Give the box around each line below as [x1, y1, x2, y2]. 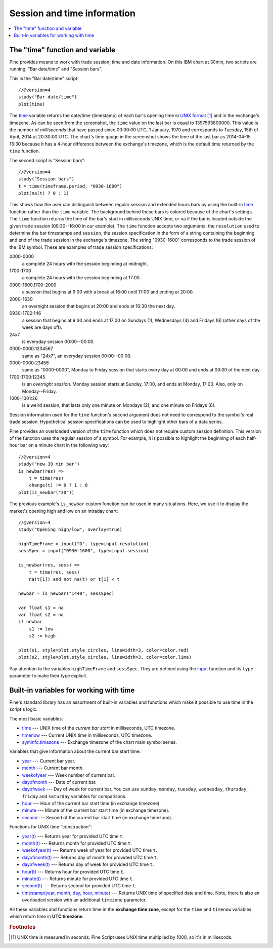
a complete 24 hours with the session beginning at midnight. [22, 260, 149, 267]
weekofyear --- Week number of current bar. [22, 772, 116, 778]
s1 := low [28, 626, 53, 632]
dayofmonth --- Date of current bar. [22, 779, 97, 785]
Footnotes [9, 923, 36, 930]
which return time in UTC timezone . [9, 913, 84, 919]
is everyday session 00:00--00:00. [22, 338, 95, 345]
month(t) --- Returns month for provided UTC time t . [22, 840, 132, 846]
